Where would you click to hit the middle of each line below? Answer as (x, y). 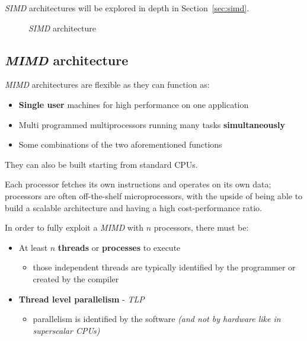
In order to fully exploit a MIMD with (74, 227)
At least (33, 247)
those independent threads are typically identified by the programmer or (164, 267)
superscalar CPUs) (66, 330)
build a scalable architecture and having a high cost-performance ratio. (133, 207)
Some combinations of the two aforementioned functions (120, 144)
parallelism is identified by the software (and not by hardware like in (157, 319)
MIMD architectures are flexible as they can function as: (107, 85)
